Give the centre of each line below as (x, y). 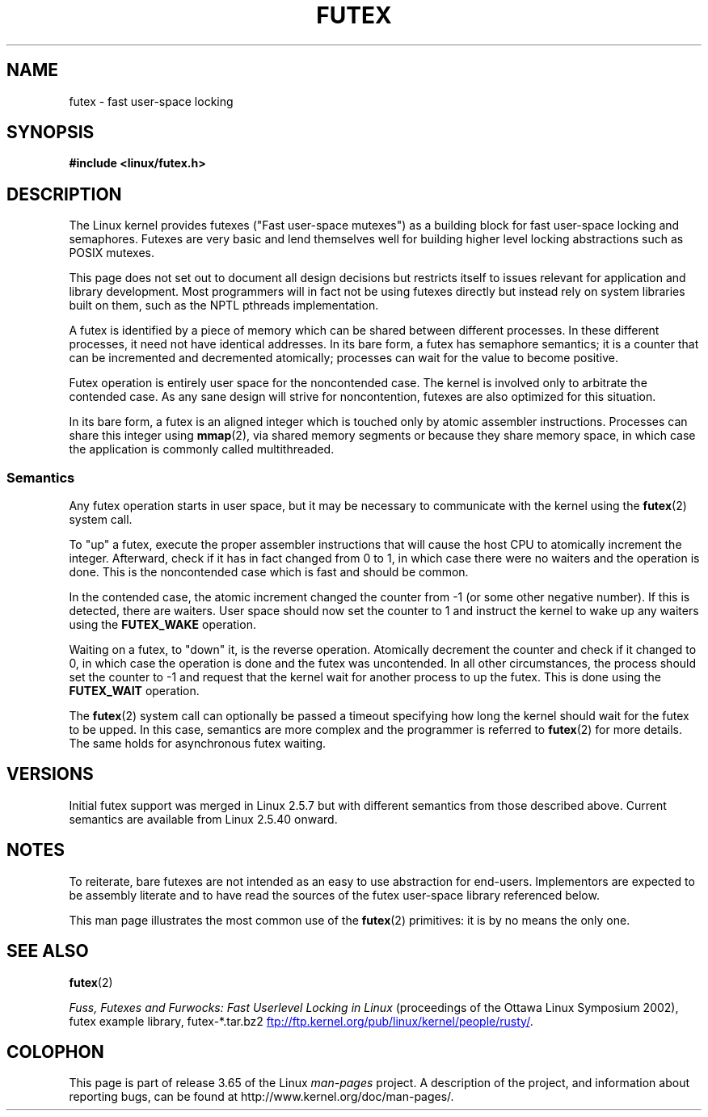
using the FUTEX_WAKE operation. (162, 625)
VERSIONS (50, 774)
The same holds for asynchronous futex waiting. (198, 744)
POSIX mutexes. (112, 253)
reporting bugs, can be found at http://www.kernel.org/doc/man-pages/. (261, 1097)
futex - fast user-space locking (151, 101)
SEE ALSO (48, 951)
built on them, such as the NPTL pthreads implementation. (224, 306)
